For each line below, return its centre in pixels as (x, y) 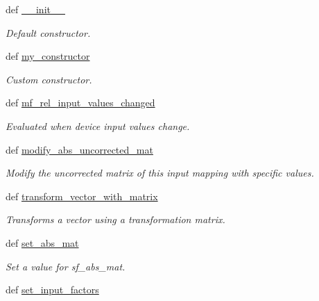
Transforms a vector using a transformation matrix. (115, 219)
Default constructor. (48, 32)
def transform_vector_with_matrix (82, 196)
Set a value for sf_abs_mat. (66, 266)
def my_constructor (48, 56)
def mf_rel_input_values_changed (80, 103)
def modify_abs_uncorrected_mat (79, 149)
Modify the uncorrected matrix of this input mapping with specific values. (160, 173)
